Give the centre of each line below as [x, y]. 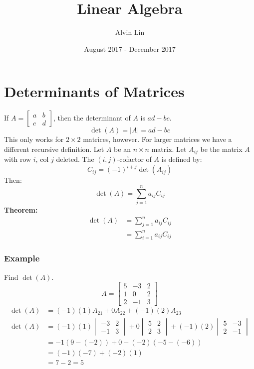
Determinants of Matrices [94, 91]
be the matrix [221, 149]
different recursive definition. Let [54, 149]
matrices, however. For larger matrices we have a [157, 139]
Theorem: [21, 210]
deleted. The [75, 159]
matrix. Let [169, 149]
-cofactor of [134, 159]
